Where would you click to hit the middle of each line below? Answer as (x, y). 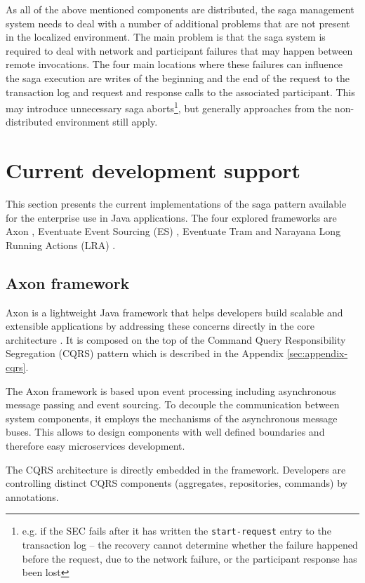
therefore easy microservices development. (95, 446)
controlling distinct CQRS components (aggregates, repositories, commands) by (177, 483)
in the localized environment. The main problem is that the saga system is (166, 37)
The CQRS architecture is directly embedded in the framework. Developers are (176, 469)
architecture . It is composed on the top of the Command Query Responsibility (176, 339)
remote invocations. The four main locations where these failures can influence (174, 64)
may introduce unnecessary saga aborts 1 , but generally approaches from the (169, 107)
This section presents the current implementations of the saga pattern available (176, 204)
